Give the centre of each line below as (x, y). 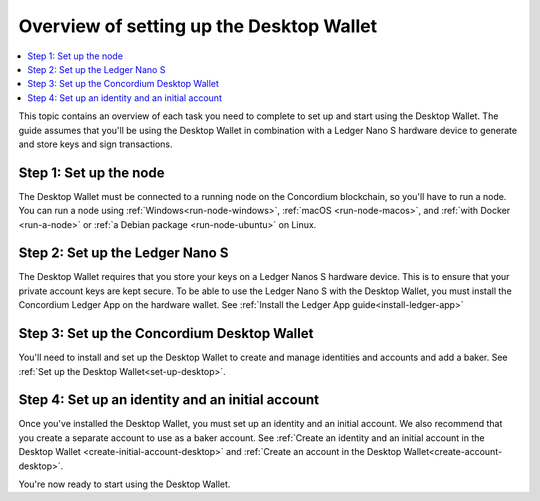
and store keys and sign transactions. (95, 144)
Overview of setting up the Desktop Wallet (198, 26)
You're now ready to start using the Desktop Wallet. (124, 484)
